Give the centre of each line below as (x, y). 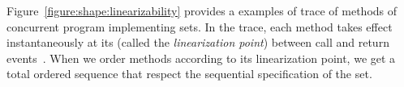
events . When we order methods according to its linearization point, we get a (201, 58)
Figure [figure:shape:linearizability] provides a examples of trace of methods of (202, 10)
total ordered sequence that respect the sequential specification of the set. (189, 74)
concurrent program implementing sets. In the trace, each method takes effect (200, 26)
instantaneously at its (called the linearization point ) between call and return (198, 42)
